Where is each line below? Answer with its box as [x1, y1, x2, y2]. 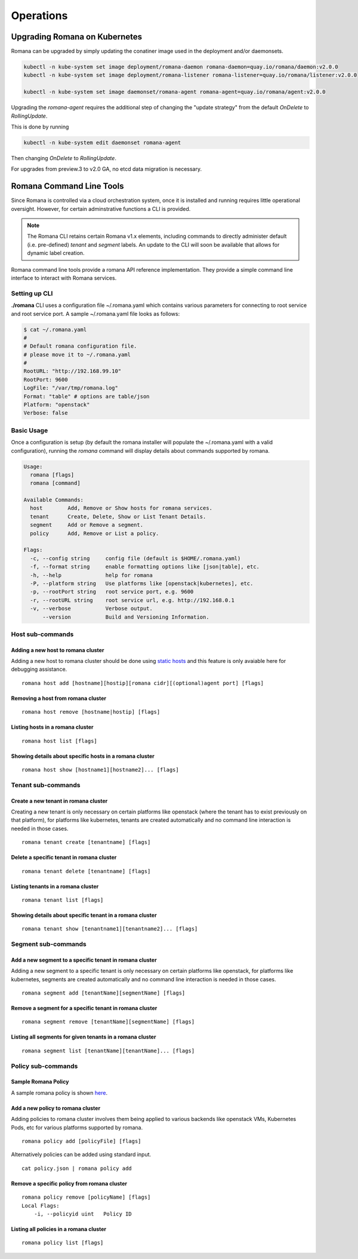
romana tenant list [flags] [21, 896, 104, 903]
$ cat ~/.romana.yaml [23, 326, 87, 333]
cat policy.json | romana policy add [21, 1165, 132, 1172]
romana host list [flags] [21, 738, 98, 744]
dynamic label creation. [27, 250, 85, 257]
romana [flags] [30, 471, 75, 478]
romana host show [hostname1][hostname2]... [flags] [21, 766, 179, 773]
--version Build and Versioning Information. [42, 613, 209, 621]
